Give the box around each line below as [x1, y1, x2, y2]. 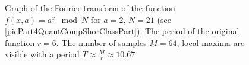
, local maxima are [176, 36, 245, 48]
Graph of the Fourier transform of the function [5, 2, 175, 14]
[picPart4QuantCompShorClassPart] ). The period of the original [5, 25, 239, 37]
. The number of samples [56, 36, 147, 48]
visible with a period [5, 48, 80, 60]
